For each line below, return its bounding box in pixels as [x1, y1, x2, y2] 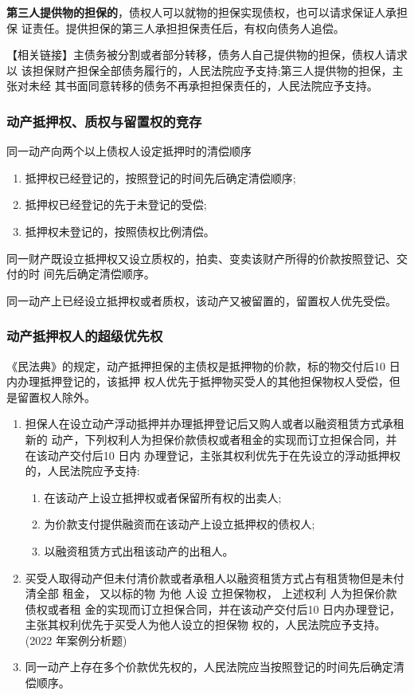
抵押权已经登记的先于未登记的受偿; [25, 196, 207, 213]
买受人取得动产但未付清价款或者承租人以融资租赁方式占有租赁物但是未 [25, 569, 393, 586]
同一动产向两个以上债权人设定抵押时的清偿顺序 [6, 143, 252, 159]
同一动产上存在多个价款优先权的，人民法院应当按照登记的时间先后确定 [25, 658, 393, 675]
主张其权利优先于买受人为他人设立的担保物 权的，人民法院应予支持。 [25, 616, 386, 633]
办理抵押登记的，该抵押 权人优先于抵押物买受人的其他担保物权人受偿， [17, 373, 389, 390]
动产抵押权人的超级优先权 [6, 326, 163, 346]
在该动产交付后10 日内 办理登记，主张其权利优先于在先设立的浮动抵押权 [25, 446, 401, 463]
